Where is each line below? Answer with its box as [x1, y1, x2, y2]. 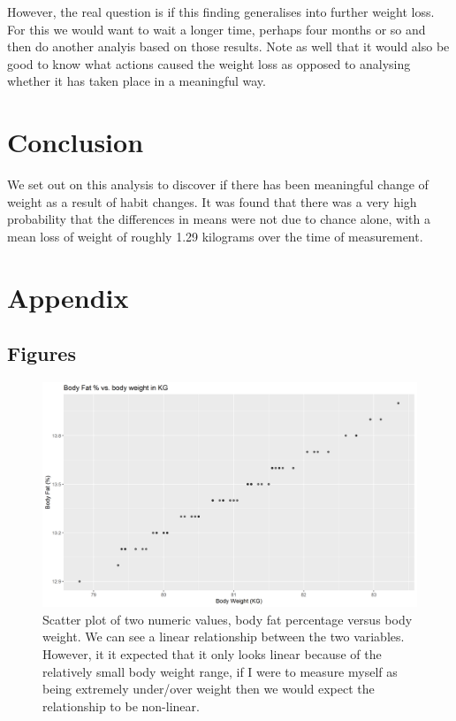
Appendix [7, 279, 129, 315]
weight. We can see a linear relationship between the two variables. [42, 627, 405, 646]
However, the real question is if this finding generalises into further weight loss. [7, 3, 435, 20]
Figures [7, 340, 76, 367]
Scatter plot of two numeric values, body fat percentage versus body [42, 610, 413, 628]
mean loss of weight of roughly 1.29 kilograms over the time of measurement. [7, 226, 423, 245]
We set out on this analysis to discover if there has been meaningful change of [7, 175, 429, 194]
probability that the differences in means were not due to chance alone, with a [7, 210, 430, 228]
